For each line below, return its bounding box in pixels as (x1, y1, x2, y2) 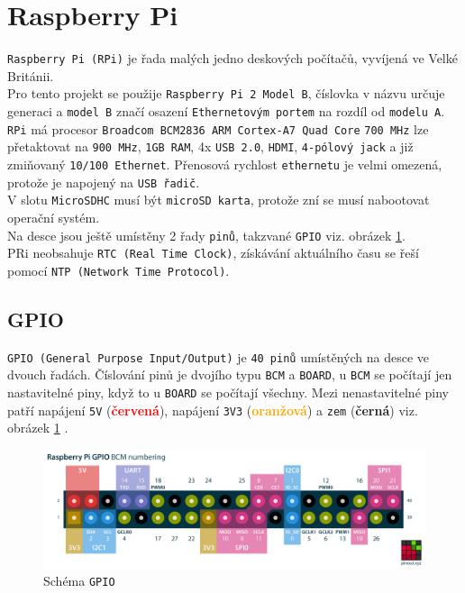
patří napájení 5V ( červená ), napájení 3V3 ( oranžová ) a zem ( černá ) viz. (7, 400, 418, 419)
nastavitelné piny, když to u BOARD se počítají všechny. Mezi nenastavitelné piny (7, 383, 449, 402)
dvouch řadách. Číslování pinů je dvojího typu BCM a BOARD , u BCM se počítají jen (7, 365, 452, 384)
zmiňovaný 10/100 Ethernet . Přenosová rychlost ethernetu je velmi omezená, (7, 155, 442, 173)
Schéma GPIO (43, 571, 115, 590)
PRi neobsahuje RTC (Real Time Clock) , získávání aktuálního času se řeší (7, 243, 419, 262)
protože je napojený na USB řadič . (7, 172, 200, 191)
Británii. (7, 66, 54, 85)
